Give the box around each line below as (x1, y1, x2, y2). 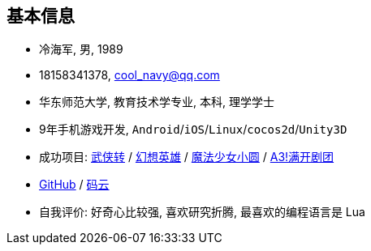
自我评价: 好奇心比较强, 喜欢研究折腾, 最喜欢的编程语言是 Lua (39, 205, 365, 219)
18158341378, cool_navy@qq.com (39, 68, 220, 83)
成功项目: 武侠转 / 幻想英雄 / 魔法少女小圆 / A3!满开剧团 (39, 150, 334, 164)
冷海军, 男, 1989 (39, 42, 123, 57)
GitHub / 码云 (39, 177, 110, 192)
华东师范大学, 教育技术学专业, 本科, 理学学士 (39, 95, 274, 109)
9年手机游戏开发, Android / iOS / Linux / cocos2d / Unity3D (39, 122, 347, 137)
